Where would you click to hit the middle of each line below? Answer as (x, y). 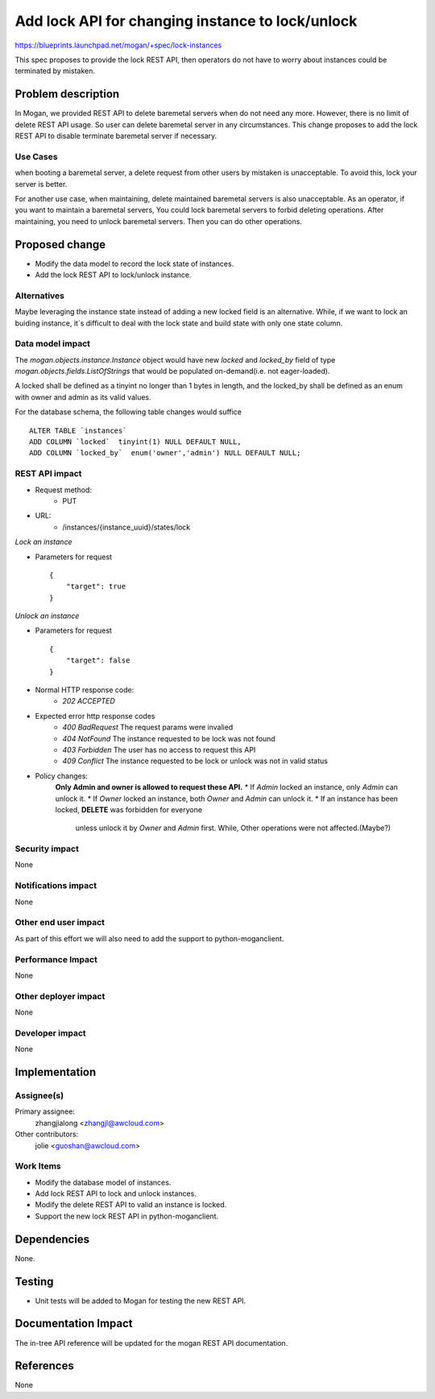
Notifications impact (56, 886)
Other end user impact (60, 923)
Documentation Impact (74, 1324)
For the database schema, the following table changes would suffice (128, 412)
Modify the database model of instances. (103, 1182)
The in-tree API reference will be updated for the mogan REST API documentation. (151, 1343)
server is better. (41, 184)
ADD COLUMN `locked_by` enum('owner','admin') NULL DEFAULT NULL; (165, 453)
